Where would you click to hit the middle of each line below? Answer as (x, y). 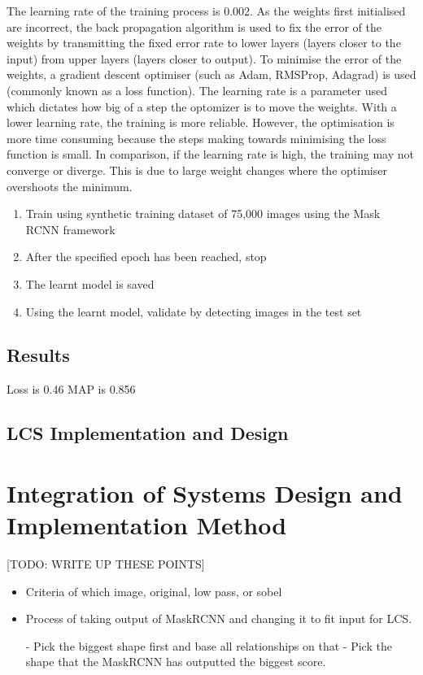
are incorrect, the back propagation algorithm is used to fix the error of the (194, 26)
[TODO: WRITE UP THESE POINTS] (106, 563)
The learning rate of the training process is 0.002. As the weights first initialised (206, 11)
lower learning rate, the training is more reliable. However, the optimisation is (201, 122)
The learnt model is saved (90, 283)
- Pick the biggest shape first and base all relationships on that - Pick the (209, 645)
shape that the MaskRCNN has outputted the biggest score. (176, 662)
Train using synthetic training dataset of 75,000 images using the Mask (203, 213)
